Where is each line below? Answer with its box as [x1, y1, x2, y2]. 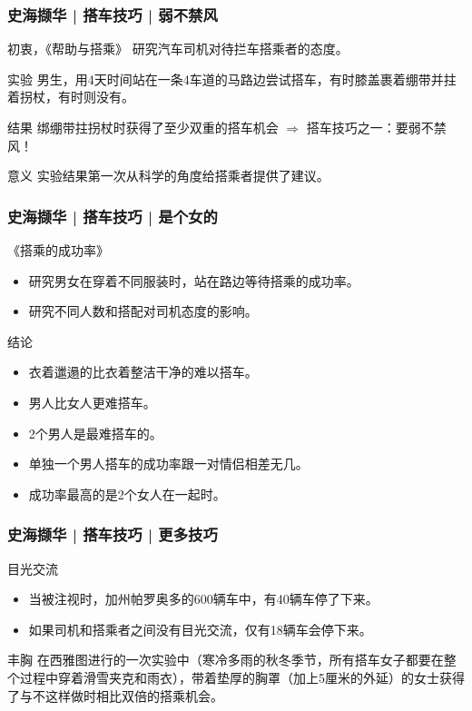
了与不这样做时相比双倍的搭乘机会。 [7, 686, 223, 705]
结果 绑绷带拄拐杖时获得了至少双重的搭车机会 [7, 118, 279, 136]
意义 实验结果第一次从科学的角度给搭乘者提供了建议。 [7, 166, 329, 185]
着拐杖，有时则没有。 [7, 87, 134, 106]
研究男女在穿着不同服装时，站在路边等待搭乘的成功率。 [28, 271, 359, 290]
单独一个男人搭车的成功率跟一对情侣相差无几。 [28, 454, 309, 473]
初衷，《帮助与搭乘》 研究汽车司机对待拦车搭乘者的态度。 [7, 39, 349, 58]
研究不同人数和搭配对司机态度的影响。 [28, 301, 258, 321]
